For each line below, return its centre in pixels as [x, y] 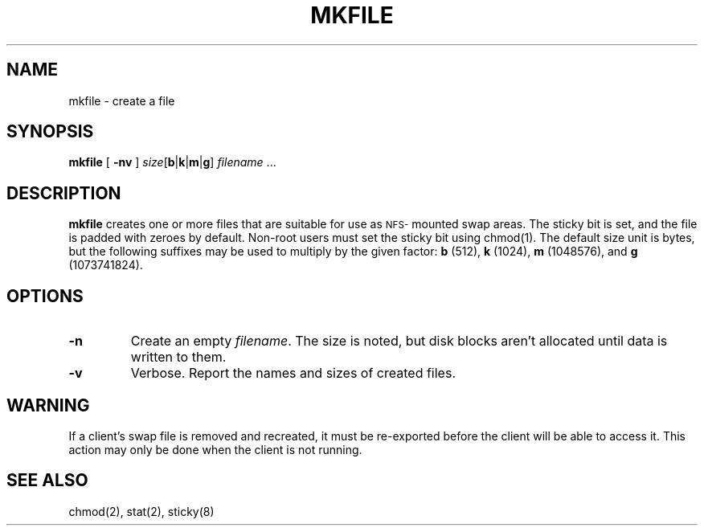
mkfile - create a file [122, 100]
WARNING [48, 405]
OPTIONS [45, 296]
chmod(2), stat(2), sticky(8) [141, 511]
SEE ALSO [47, 481]
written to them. [178, 357]
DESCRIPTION [64, 193]
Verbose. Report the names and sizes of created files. [293, 373]
